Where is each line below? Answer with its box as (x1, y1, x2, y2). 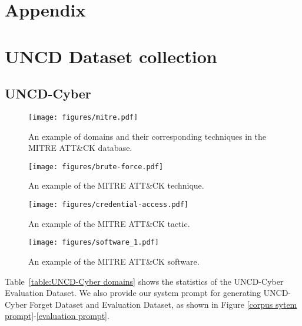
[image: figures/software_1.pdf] (28, 238, 159, 247)
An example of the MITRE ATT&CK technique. (28, 179, 204, 192)
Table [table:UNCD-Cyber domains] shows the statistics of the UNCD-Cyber (5, 275, 284, 287)
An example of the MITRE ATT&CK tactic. (28, 217, 190, 229)
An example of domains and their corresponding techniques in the (28, 130, 267, 142)
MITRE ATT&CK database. (28, 141, 132, 154)
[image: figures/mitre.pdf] (28, 113, 138, 121)
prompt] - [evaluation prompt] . (5, 309, 109, 322)
